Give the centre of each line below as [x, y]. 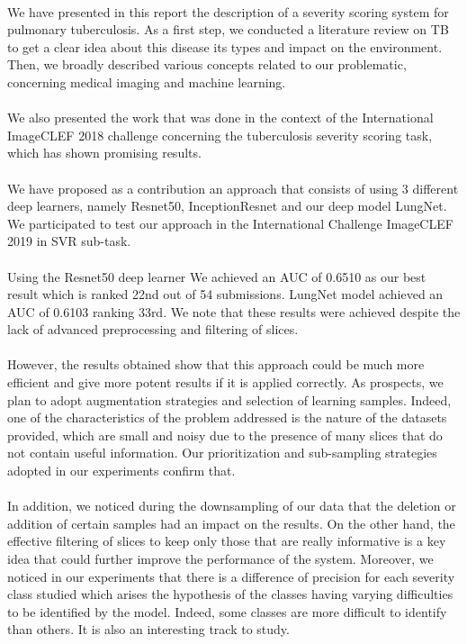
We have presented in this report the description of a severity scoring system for [228, 11]
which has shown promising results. [104, 153]
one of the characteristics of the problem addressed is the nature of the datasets [227, 417]
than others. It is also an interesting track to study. [148, 629]
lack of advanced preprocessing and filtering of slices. [153, 329]
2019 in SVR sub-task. [69, 241]
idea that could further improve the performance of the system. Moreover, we [220, 558]
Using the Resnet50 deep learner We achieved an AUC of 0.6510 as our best [217, 276]
